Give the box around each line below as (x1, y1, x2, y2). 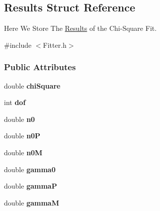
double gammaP (4, 181, 57, 191)
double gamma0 (4, 164, 56, 174)
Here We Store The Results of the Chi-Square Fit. (4, 23, 157, 33)
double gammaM (4, 197, 59, 208)
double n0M (4, 147, 43, 157)
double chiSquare (4, 80, 61, 91)
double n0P (4, 130, 41, 141)
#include (4, 39, 32, 50)
